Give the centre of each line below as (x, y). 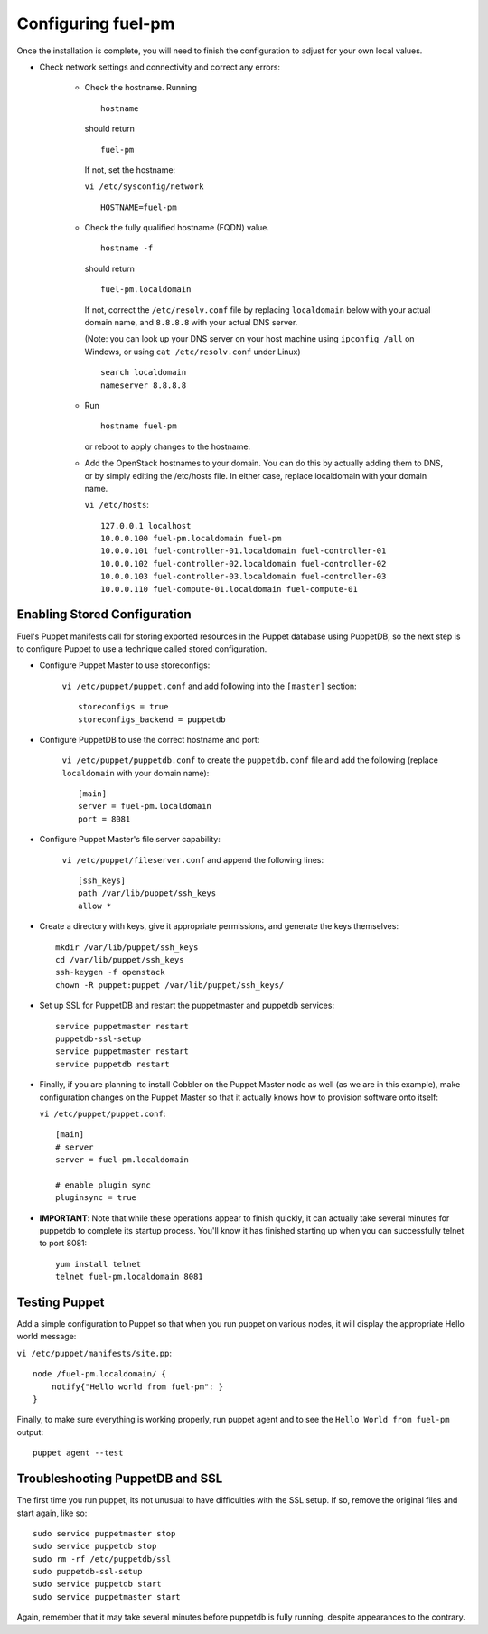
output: (30, 1432)
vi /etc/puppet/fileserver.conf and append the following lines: (193, 859)
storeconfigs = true (123, 707)
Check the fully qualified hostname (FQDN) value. (177, 228)
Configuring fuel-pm (96, 23)
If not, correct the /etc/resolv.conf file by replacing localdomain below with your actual (258, 310)
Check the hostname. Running (141, 88)
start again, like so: (52, 1513)
